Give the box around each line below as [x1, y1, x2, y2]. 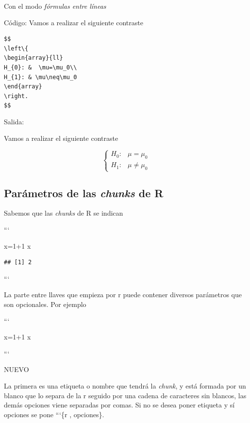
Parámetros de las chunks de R [4, 185, 164, 200]
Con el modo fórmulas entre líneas [4, 1, 106, 11]
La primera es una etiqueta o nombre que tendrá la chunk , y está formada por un [4, 381, 246, 391]
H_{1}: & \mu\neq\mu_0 [4, 73, 77, 81]
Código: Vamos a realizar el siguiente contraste [4, 17, 143, 27]
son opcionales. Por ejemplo [4, 299, 86, 309]
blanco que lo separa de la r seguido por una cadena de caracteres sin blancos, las [4, 390, 247, 400]
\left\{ [4, 45, 29, 52]
